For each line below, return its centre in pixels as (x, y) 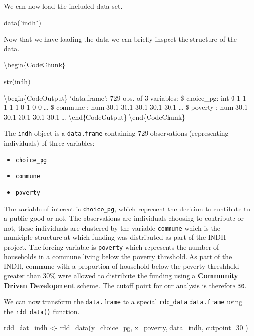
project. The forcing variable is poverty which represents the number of (112, 247)
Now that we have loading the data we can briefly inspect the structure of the (121, 39)
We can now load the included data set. (63, 6)
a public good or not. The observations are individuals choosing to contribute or (124, 218)
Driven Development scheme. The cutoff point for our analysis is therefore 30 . (125, 285)
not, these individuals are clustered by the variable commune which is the (112, 227)
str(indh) (17, 81)
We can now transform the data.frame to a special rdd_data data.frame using (123, 302)
